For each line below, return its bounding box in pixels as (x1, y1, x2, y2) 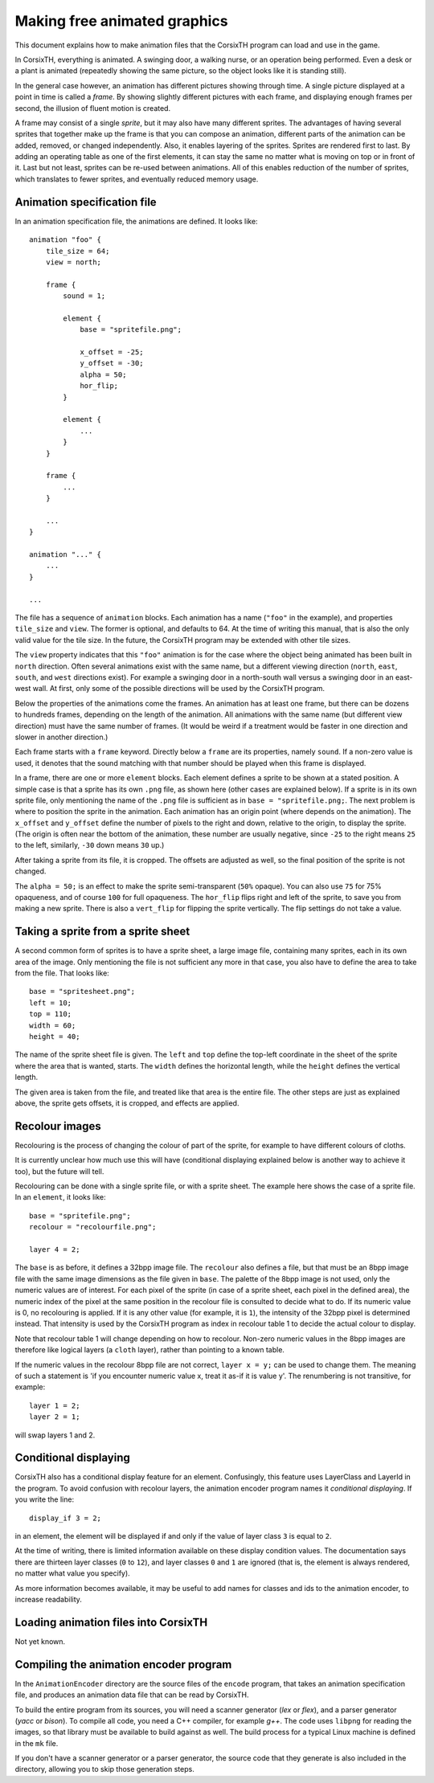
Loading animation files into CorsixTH (14, 1615, 208, 1629)
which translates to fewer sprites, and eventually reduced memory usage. (14, 174, 259, 184)
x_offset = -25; (80, 348, 144, 357)
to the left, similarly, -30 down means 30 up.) (14, 840, 165, 850)
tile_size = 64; (45, 246, 110, 256)
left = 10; (29, 998, 72, 1008)
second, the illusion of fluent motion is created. (14, 103, 171, 112)
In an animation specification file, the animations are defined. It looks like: (14, 216, 258, 226)
